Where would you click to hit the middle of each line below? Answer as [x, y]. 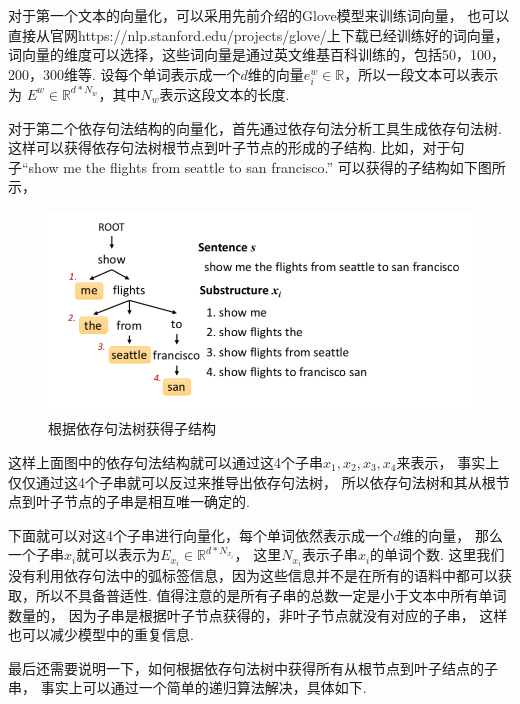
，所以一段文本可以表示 [421, 73]
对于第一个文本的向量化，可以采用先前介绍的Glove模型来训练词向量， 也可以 [259, 15]
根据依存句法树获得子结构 [132, 428]
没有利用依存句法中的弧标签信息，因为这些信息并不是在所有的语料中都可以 [253, 575]
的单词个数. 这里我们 [437, 554]
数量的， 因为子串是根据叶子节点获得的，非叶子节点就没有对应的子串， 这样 [258, 614]
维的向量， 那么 [451, 534]
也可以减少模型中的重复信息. [101, 634]
